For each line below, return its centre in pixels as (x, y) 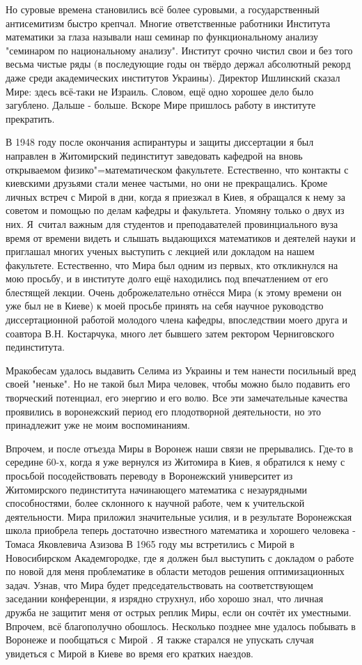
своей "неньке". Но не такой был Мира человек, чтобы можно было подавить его (178, 384)
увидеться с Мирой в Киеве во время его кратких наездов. (129, 653)
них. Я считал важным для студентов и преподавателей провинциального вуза (172, 223)
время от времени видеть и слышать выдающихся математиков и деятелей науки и (181, 237)
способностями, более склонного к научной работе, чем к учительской (155, 503)
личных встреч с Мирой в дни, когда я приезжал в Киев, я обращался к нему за (175, 196)
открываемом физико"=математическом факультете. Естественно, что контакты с (177, 169)
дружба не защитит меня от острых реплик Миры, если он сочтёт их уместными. (179, 612)
